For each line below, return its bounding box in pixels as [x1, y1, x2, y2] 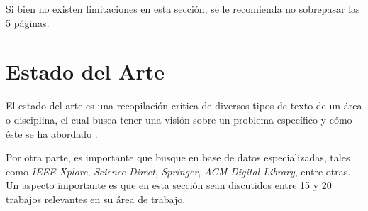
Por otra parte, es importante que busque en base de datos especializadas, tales [6, 150, 350, 165]
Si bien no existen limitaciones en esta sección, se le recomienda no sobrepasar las [6, 1, 360, 16]
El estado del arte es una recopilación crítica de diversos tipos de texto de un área [6, 98, 362, 113]
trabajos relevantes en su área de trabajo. [6, 191, 186, 206]
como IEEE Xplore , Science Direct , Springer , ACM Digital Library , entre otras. [6, 163, 351, 178]
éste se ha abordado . [6, 126, 98, 141]
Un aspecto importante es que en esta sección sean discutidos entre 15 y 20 [6, 178, 332, 193]
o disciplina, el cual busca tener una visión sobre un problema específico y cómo [6, 112, 352, 126]
